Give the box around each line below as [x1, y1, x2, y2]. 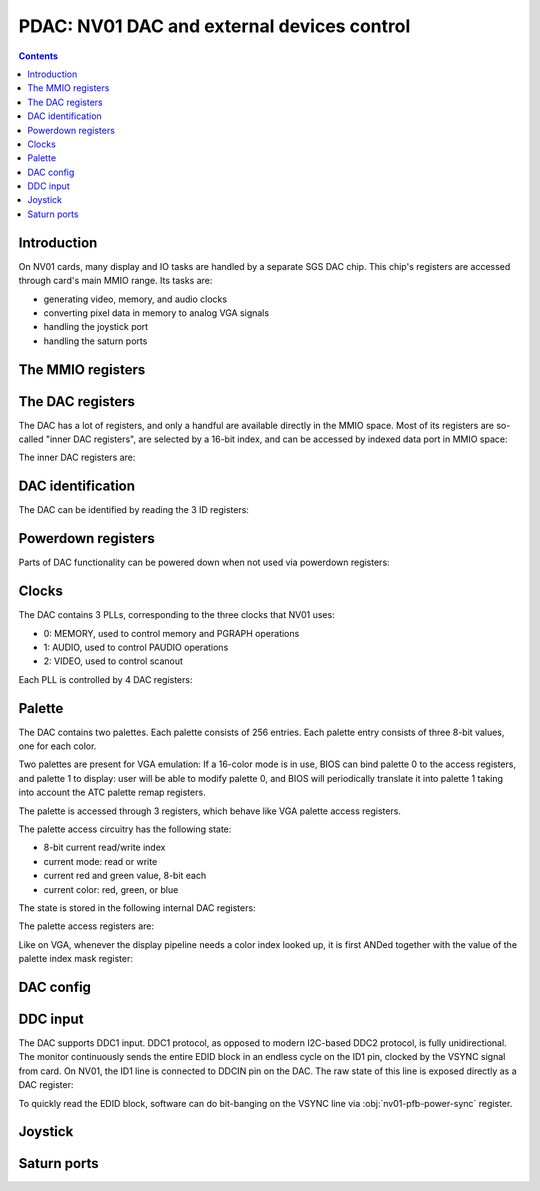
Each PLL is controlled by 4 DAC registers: [18, 673, 193, 685]
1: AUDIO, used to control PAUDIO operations [43, 641, 229, 653]
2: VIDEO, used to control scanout [43, 655, 184, 667]
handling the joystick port [43, 321, 149, 333]
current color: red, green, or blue [43, 883, 179, 895]
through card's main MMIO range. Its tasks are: [18, 275, 213, 287]
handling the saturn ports [43, 335, 148, 347]
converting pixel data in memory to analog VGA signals [43, 306, 270, 319]
